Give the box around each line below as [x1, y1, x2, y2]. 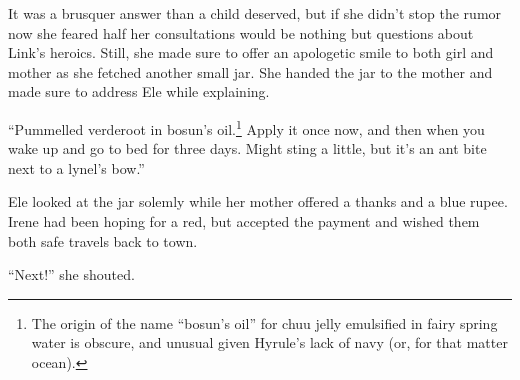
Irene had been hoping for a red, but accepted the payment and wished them [8, 211, 480, 231]
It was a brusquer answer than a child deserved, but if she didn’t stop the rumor [8, 3, 502, 23]
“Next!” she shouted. [8, 264, 135, 285]
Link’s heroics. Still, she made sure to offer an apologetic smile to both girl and [8, 42, 494, 63]
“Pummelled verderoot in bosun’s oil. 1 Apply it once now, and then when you [8, 115, 485, 139]
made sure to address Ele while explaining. [8, 81, 270, 102]
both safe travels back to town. [8, 230, 198, 251]
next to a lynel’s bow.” [8, 157, 145, 178]
